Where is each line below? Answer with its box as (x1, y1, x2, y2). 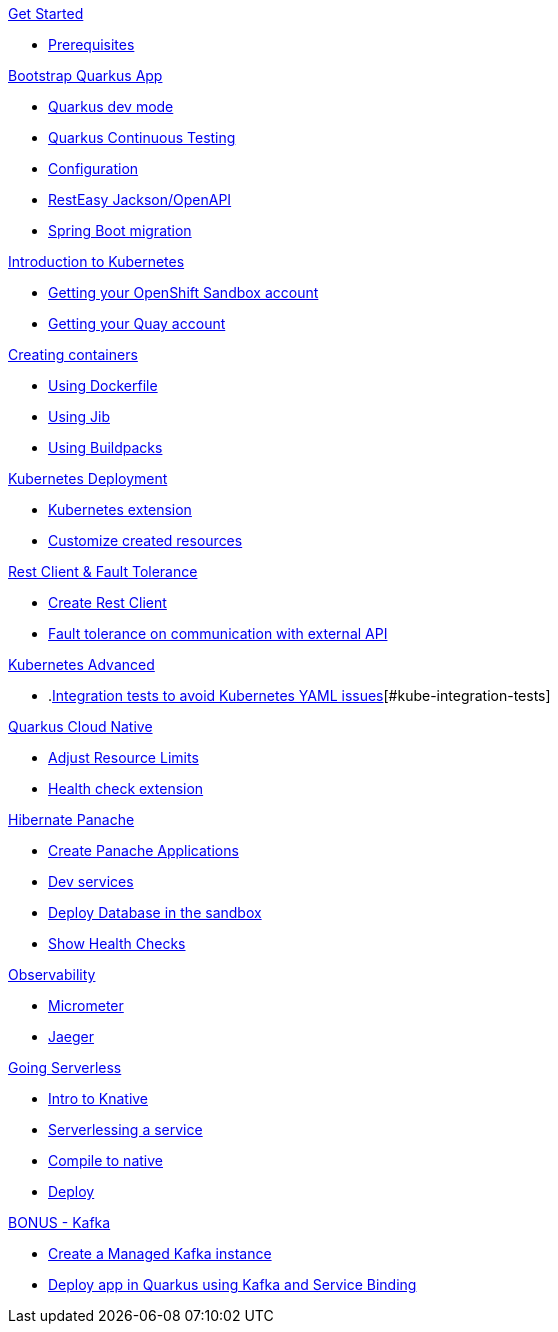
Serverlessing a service (48, 1121, 203, 1138)
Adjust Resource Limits (48, 749, 199, 766)
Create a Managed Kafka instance (48, 1245, 272, 1262)
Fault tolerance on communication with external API (48, 625, 388, 642)
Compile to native (48, 1152, 163, 1169)
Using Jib (48, 408, 110, 425)
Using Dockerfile (48, 377, 158, 394)
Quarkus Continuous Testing (48, 129, 236, 146)
